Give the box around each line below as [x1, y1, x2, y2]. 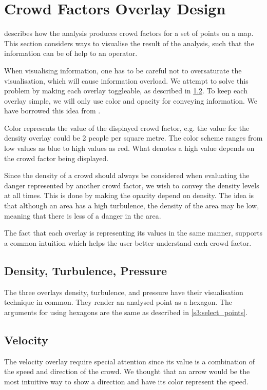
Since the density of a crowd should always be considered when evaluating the [4, 170, 250, 181]
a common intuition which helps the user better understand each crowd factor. [4, 237, 252, 248]
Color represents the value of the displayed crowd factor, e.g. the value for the [4, 122, 250, 133]
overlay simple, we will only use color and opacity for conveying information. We [4, 95, 258, 106]
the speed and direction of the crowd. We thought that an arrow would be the [4, 366, 250, 377]
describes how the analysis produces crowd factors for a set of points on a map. [4, 28, 254, 38]
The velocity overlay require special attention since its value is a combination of [4, 356, 255, 366]
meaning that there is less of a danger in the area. [4, 210, 161, 221]
